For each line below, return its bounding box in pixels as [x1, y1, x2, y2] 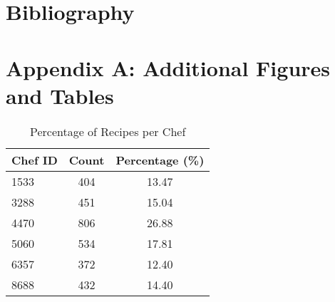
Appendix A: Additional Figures [6, 53, 331, 82]
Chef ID [11, 151, 58, 168]
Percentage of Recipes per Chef [29, 123, 186, 140]
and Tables [6, 80, 114, 110]
